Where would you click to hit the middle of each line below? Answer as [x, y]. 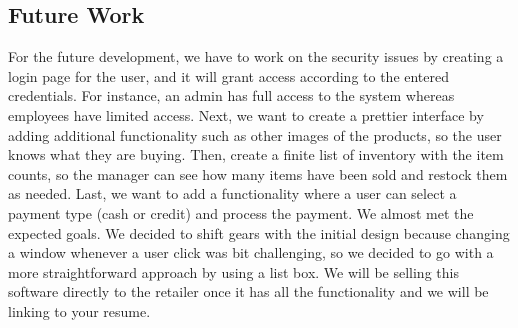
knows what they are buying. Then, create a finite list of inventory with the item [256, 154]
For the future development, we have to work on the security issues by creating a [256, 56]
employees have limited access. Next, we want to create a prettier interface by [246, 114]
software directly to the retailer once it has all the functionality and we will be [248, 291]
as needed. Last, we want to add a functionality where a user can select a [232, 193]
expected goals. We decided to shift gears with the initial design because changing [259, 232]
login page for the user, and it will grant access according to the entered [229, 75]
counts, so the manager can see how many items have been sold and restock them [258, 173]
